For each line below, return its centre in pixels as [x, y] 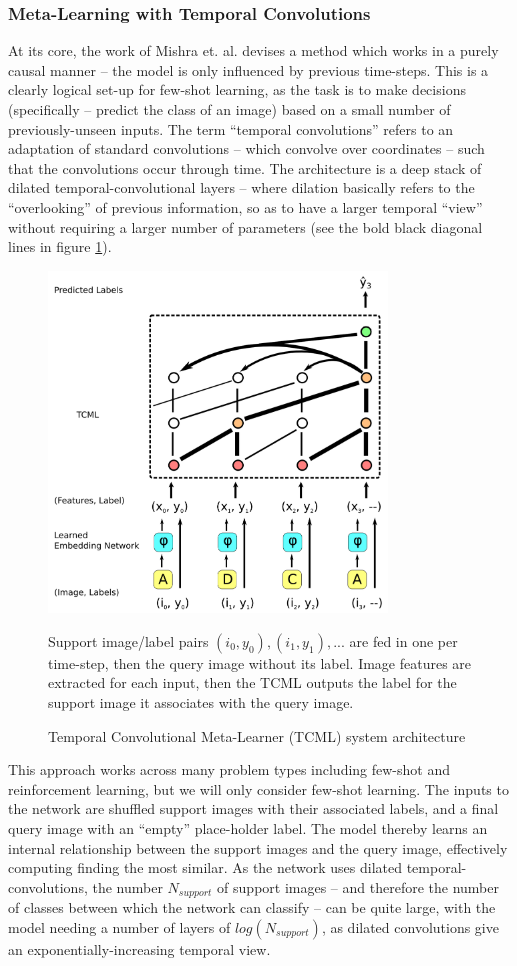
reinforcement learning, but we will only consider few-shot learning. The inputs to [258, 788]
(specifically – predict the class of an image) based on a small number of [229, 109]
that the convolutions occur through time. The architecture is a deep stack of [245, 167]
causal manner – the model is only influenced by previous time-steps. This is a [248, 69]
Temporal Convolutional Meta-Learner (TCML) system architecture [257, 735]
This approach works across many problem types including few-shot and [229, 769]
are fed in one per [403, 640]
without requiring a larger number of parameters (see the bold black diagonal [245, 226]
